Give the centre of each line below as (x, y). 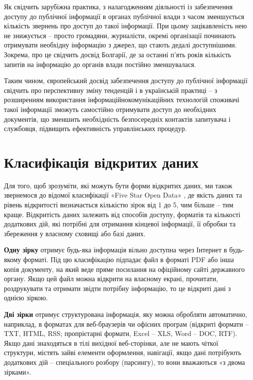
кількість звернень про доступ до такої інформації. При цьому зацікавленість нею (126, 26)
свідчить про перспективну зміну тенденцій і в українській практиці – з (111, 90)
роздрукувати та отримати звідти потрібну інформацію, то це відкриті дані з (117, 288)
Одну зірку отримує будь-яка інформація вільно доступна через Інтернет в (116, 250)
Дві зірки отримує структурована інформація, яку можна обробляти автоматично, (126, 314)
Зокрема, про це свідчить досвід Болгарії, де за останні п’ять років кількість (118, 54)
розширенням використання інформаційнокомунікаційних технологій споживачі (122, 100)
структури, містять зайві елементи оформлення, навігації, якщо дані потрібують (123, 352)
